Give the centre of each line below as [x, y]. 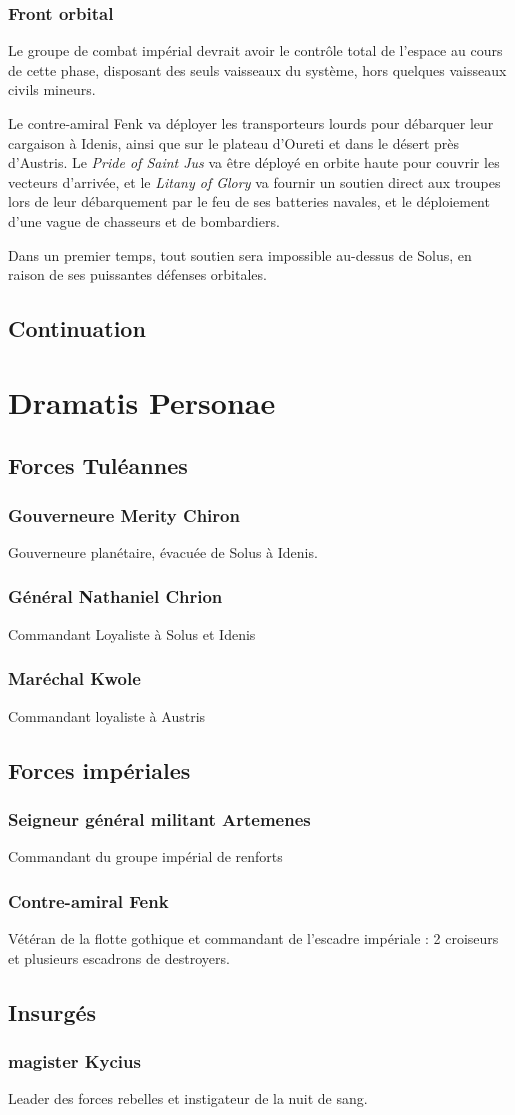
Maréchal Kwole [74, 678]
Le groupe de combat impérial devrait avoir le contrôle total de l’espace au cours [255, 50]
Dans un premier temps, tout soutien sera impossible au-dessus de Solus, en [240, 254]
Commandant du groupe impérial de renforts [145, 856]
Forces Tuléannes [98, 465]
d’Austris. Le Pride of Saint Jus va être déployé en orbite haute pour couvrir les [254, 162]
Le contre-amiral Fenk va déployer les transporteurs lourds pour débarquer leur [251, 123]
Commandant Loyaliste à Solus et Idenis [132, 633]
